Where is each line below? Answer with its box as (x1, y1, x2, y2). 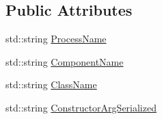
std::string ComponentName (5, 54, 124, 68)
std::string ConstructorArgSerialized (5, 100, 157, 114)
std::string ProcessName (5, 31, 107, 46)
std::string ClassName (5, 77, 97, 92)
